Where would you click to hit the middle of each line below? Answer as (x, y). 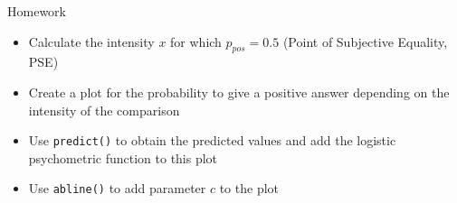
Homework (37, 11)
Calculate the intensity (91, 41)
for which (196, 41)
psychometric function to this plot (123, 157)
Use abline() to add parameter (117, 188)
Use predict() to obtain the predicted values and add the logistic (212, 140)
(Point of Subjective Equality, (365, 41)
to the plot (249, 188)
